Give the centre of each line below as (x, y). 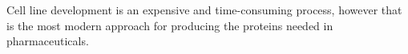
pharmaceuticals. (48, 41)
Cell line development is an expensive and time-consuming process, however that (204, 10)
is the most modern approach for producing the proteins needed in (170, 25)
